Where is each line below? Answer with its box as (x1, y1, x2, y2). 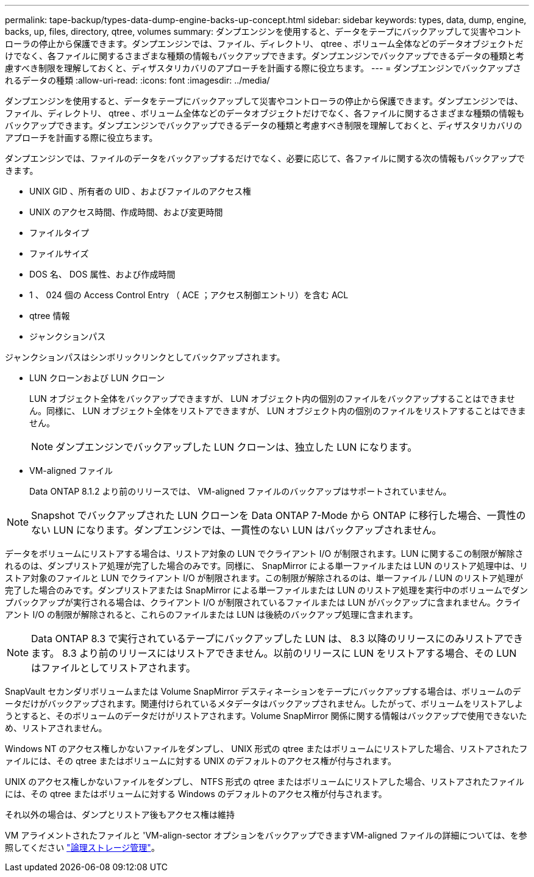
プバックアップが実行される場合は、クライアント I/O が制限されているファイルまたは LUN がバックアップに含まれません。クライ (5, 597, 521, 607)
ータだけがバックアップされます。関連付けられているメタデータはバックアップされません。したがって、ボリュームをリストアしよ (5, 698, 523, 709)
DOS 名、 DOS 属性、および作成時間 (29, 269, 176, 279)
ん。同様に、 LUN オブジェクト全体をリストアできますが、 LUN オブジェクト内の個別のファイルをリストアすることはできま (29, 406, 526, 416)
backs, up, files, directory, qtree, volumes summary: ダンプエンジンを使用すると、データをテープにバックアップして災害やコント (5, 26, 522, 37)
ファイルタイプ (29, 227, 89, 238)
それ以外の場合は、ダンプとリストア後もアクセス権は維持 (5, 809, 235, 820)
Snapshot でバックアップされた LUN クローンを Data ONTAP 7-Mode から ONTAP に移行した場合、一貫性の (31, 509, 526, 521)
